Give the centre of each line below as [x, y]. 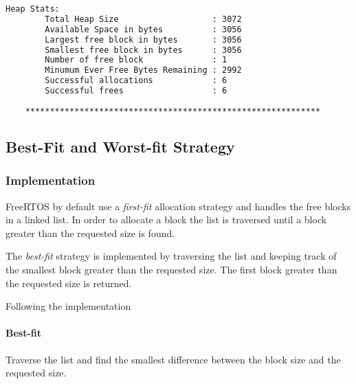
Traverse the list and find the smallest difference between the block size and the [173, 359]
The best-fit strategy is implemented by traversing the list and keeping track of [171, 256]
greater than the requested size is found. [90, 233]
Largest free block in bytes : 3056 [143, 39]
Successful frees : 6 [136, 91]
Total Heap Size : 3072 [143, 19]
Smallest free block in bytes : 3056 [143, 50]
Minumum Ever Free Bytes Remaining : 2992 [143, 70]
